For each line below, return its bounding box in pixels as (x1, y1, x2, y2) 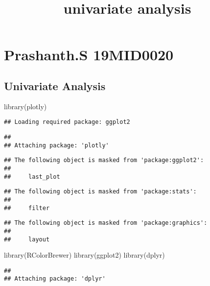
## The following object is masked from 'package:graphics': (4, 219, 208, 227)
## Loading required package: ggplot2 (4, 119, 130, 126)
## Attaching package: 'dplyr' (4, 275, 106, 283)
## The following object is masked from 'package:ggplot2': (4, 157, 204, 164)
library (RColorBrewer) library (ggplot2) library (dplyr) (4, 250, 165, 260)
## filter (4, 204, 50, 212)
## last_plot (4, 173, 60, 180)
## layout (4, 236, 50, 243)
